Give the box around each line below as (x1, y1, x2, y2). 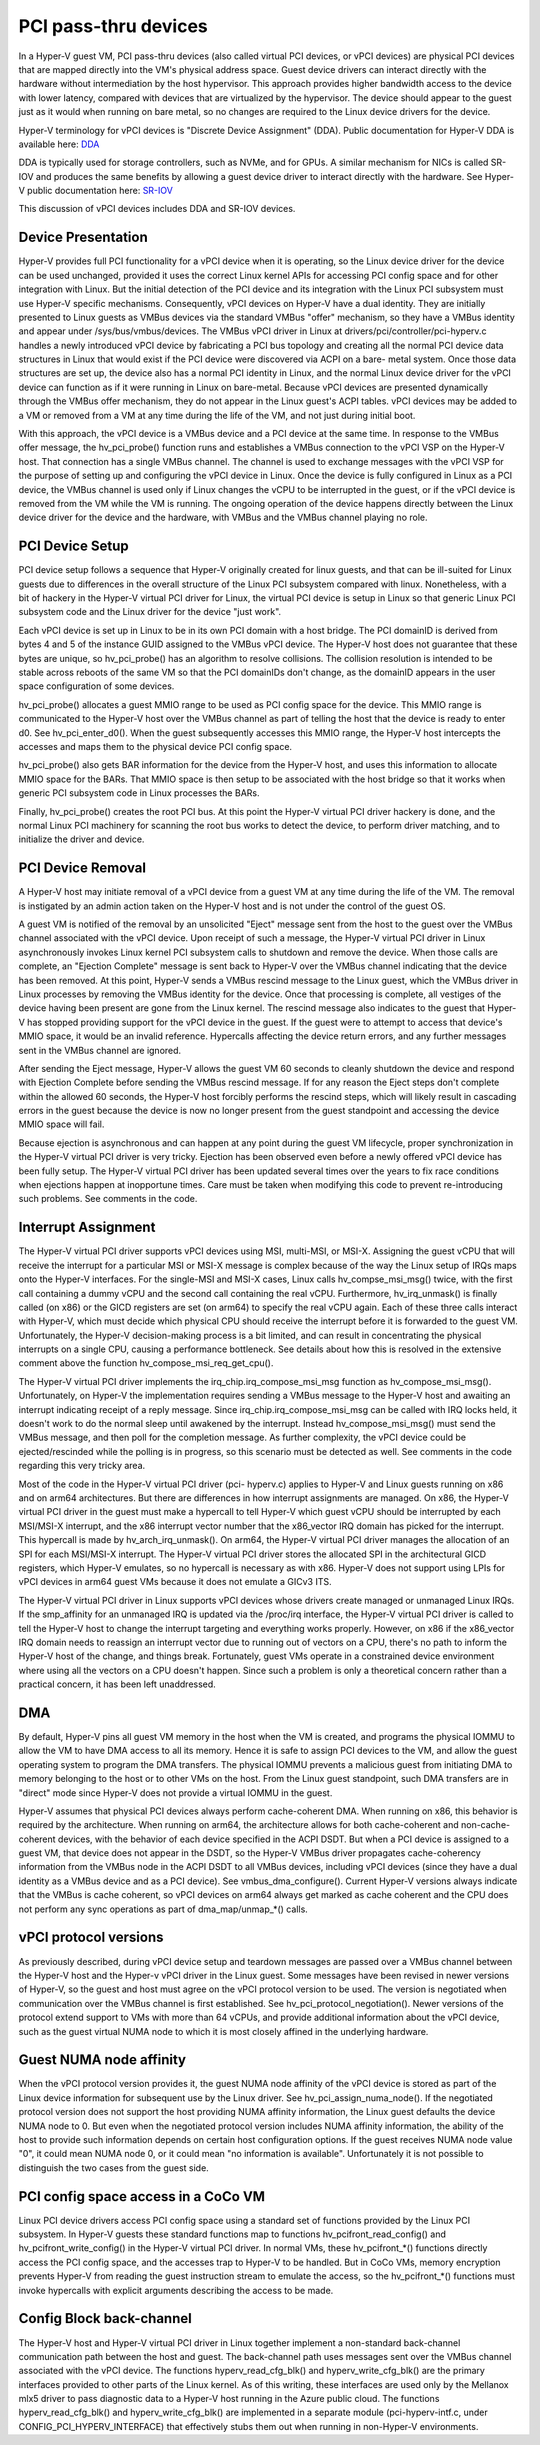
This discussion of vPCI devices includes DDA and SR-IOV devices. (18, 203, 296, 215)
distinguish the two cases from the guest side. (18, 2161, 209, 2174)
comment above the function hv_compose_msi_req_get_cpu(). (18, 1357, 274, 1369)
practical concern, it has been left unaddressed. (18, 1678, 217, 1690)
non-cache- (460, 1819, 510, 1831)
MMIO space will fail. (18, 1118, 105, 1130)
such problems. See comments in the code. (18, 1193, 198, 1205)
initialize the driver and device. (18, 833, 145, 845)
